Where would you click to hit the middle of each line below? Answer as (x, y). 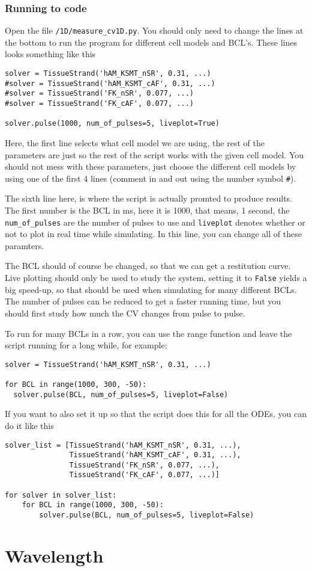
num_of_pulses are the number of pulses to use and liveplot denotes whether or (155, 222)
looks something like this (50, 54)
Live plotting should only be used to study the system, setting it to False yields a (156, 278)
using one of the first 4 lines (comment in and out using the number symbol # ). (151, 178)
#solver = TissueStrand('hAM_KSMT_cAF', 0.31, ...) (110, 83)
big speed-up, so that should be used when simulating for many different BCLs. (151, 289)
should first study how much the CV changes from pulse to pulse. (125, 313)
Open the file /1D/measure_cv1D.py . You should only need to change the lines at (154, 30)
